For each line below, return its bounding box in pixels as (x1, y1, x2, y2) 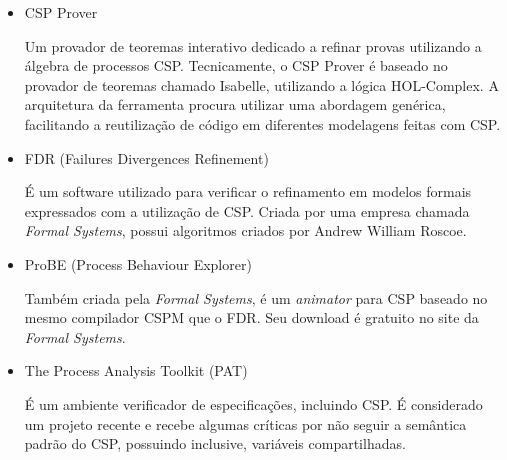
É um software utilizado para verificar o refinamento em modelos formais (24, 181, 472, 202)
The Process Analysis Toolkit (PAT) (24, 360, 248, 381)
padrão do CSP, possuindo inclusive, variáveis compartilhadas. (24, 433, 406, 454)
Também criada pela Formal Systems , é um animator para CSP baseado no (24, 287, 488, 308)
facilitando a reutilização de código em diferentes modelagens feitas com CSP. (24, 113, 501, 134)
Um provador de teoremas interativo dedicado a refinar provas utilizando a (24, 35, 482, 56)
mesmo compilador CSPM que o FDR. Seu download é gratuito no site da (24, 307, 479, 328)
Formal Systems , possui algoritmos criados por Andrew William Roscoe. (24, 220, 467, 241)
